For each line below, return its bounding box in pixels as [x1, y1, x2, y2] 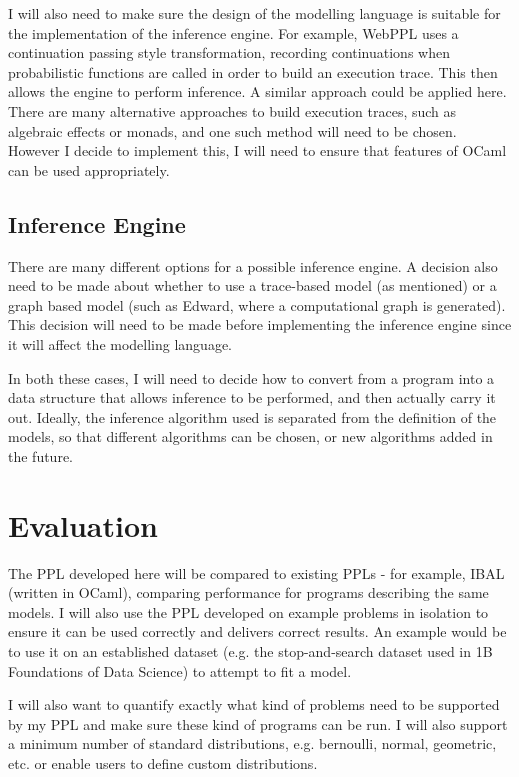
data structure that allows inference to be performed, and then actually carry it [8, 387, 496, 408]
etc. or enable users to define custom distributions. [8, 752, 318, 773]
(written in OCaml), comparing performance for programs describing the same [8, 582, 489, 603]
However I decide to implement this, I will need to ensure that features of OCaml [8, 140, 507, 161]
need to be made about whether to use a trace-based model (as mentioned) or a [8, 275, 497, 296]
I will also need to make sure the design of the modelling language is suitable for [8, 3, 501, 23]
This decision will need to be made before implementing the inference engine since [8, 314, 512, 335]
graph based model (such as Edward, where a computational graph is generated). [8, 294, 506, 315]
